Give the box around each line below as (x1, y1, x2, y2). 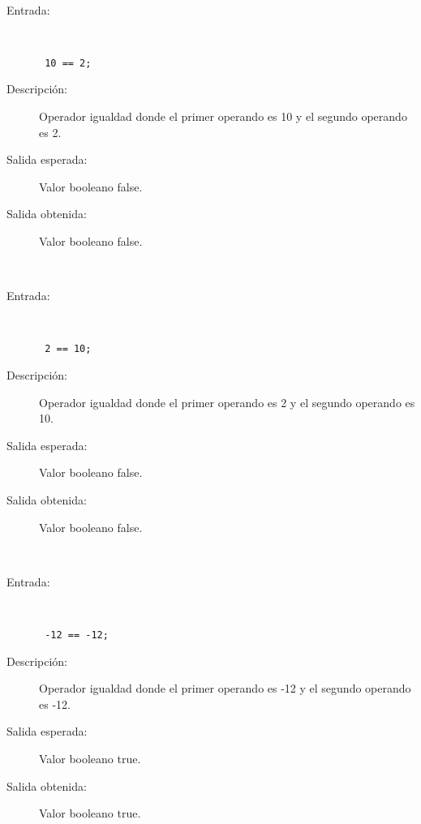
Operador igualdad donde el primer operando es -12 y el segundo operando (39, 680, 411, 697)
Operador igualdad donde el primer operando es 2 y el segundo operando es (39, 393, 415, 410)
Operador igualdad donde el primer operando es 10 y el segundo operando (39, 108, 407, 125)
